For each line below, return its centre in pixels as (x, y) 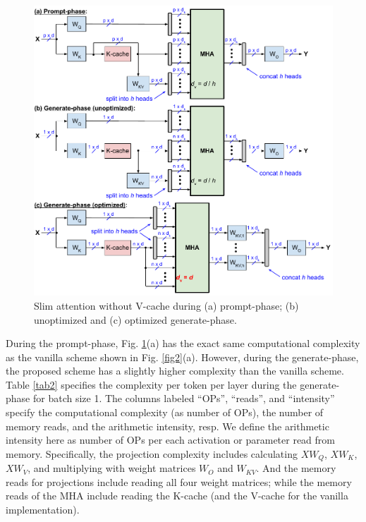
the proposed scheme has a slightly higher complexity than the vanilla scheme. (175, 371)
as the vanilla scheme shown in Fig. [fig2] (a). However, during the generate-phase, (182, 357)
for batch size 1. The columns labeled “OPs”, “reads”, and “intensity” (184, 398)
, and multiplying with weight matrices (112, 468)
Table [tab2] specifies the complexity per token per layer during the (151, 384)
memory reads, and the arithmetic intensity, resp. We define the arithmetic (167, 426)
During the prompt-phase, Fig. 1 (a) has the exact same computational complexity (183, 343)
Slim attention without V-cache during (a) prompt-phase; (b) (166, 305)
